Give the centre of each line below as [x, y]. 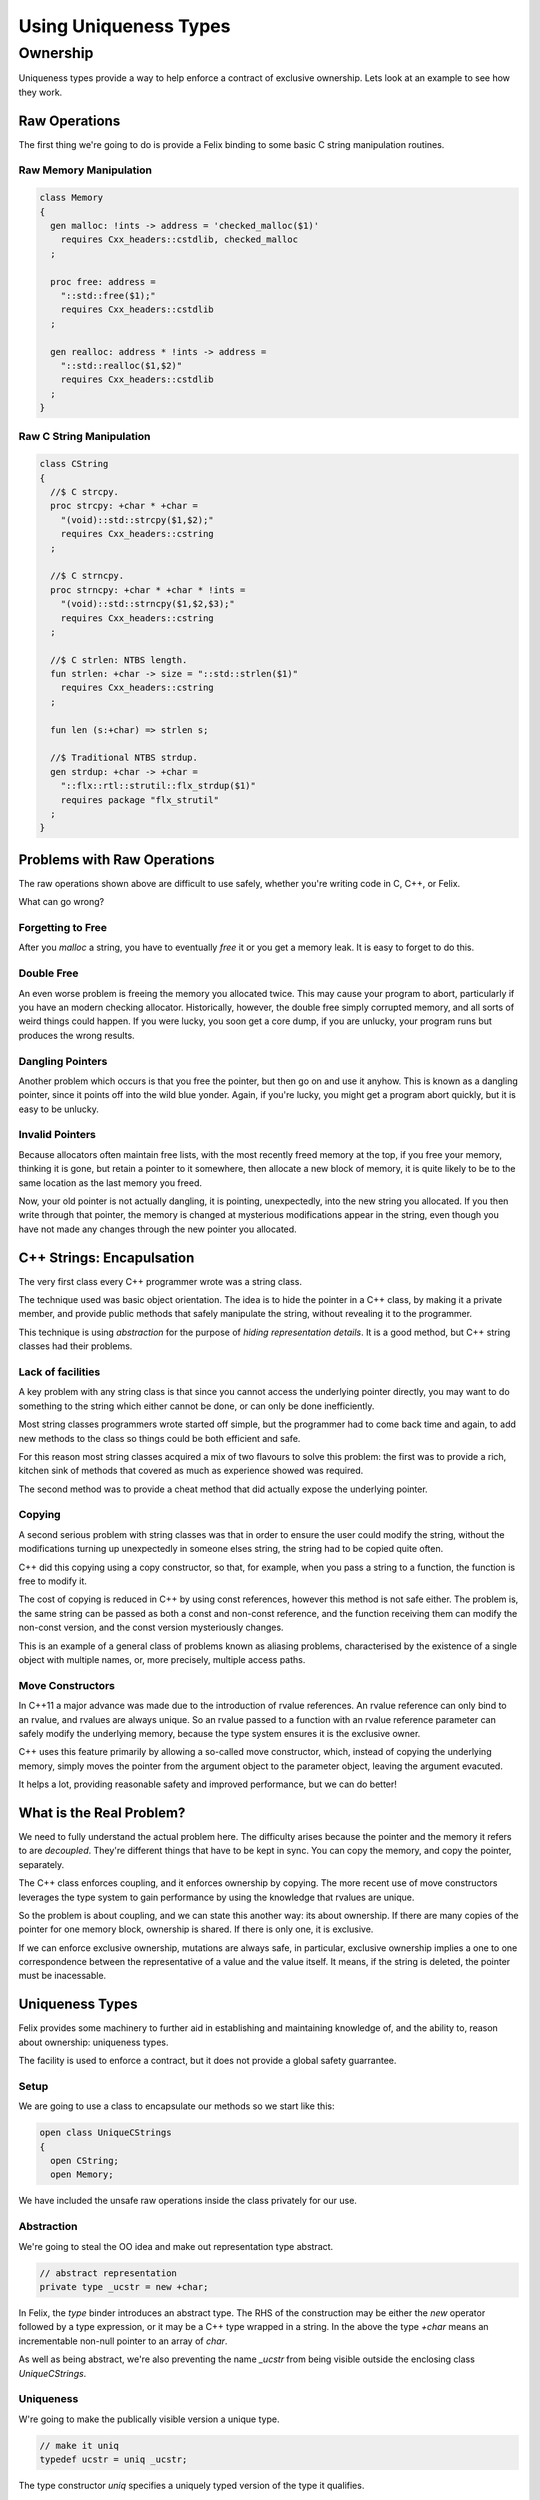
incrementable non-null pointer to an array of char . [123, 2341]
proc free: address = [103, 281]
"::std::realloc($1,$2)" [121, 365]
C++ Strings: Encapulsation [106, 1257]
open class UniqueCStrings [105, 2133]
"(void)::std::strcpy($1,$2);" [137, 519]
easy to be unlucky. [58, 1109]
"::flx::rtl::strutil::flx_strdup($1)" [158, 786]
